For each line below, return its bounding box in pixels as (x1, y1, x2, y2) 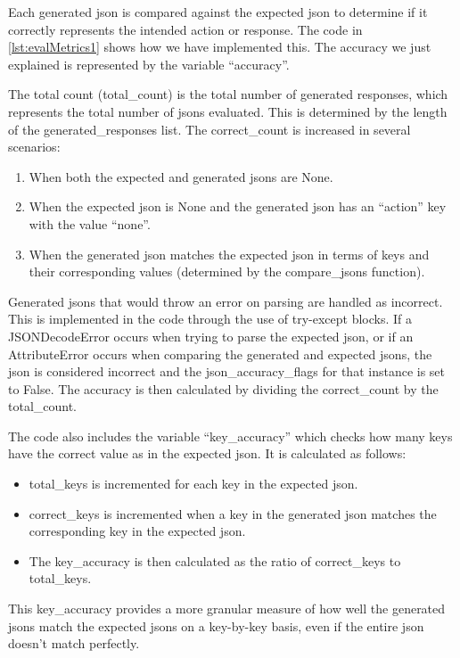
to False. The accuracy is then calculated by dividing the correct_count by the (8, 379, 439, 398)
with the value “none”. (29, 214, 151, 233)
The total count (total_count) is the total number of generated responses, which (8, 85, 448, 103)
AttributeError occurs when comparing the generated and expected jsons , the (8, 344, 432, 363)
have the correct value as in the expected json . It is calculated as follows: (8, 444, 407, 463)
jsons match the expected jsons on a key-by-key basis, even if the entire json (8, 616, 424, 635)
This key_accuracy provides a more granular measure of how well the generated (8, 599, 446, 618)
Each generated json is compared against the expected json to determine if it (8, 3, 428, 21)
